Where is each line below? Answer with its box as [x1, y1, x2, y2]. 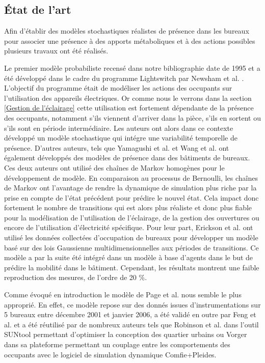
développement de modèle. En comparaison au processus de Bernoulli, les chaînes [4, 172, 258, 183]
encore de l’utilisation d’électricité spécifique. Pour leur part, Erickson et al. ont [4, 222, 253, 233]
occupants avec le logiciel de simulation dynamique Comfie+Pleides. [4, 349, 217, 359]
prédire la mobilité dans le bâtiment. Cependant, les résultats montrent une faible [4, 262, 259, 272]
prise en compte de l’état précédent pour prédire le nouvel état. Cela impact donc [4, 192, 259, 203]
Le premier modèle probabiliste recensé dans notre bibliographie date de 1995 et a [4, 62, 260, 73]
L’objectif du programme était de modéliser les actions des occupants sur [4, 82, 232, 93]
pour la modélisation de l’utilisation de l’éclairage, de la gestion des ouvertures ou [4, 212, 259, 222]
